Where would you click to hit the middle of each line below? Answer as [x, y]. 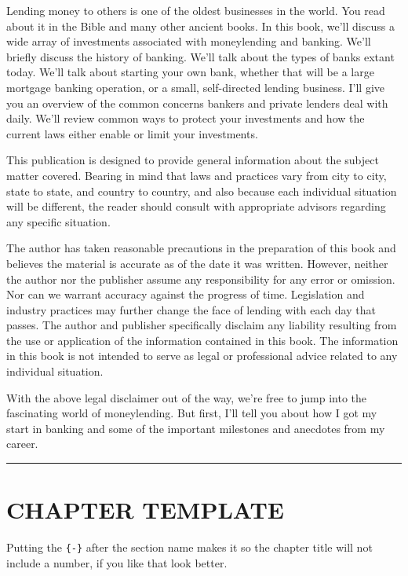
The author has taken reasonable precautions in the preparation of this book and [201, 248]
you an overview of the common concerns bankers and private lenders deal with [197, 103]
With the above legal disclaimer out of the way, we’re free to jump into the [187, 397]
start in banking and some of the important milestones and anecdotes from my [196, 428]
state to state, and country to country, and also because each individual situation [202, 191]
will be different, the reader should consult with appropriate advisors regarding [196, 206]
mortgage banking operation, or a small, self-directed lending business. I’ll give [196, 87]
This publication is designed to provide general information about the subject [193, 160]
